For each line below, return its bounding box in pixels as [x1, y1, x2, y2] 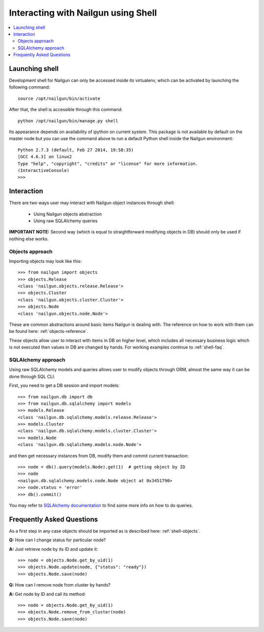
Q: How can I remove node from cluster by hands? [9, 582, 111, 588]
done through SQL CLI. [9, 374, 56, 379]
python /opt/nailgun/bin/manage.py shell [18, 118, 118, 123]
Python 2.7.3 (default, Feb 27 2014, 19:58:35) [18, 147, 134, 153]
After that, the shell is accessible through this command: [9, 107, 123, 113]
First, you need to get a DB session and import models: [9, 382, 120, 389]
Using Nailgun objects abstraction [33, 211, 102, 217]
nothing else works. [9, 235, 49, 242]
